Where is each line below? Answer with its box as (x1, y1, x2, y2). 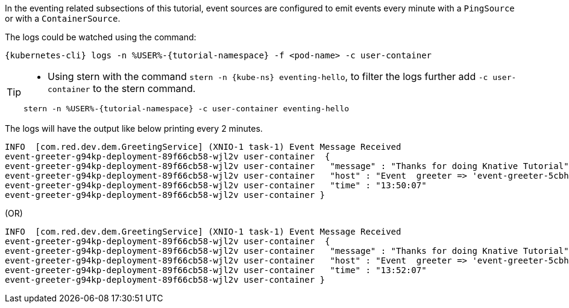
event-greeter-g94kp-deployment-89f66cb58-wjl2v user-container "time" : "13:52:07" (5, 265, 427, 275)
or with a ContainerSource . (5, 13, 121, 23)
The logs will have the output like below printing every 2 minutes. (5, 123, 263, 134)
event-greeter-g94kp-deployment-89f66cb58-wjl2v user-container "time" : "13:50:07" (5, 180, 427, 190)
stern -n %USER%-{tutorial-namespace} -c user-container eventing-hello (24, 104, 350, 113)
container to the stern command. (48, 82, 196, 94)
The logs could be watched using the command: (5, 32, 196, 42)
